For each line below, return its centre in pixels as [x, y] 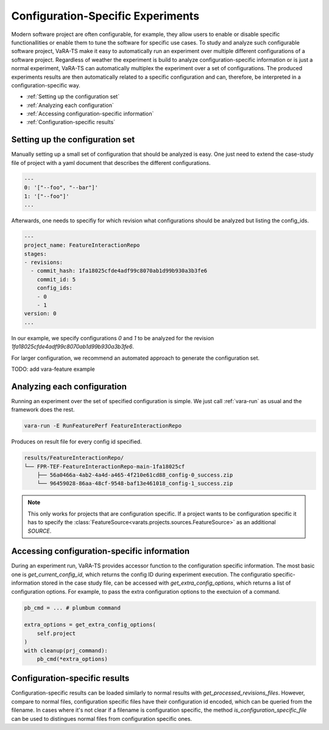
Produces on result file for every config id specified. [77, 442]
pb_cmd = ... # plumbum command [73, 608]
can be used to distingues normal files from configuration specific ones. [101, 718]
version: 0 [40, 314]
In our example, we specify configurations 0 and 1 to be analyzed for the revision [113, 338]
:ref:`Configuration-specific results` [71, 122]
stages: [35, 254]
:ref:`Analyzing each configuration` [70, 105]
